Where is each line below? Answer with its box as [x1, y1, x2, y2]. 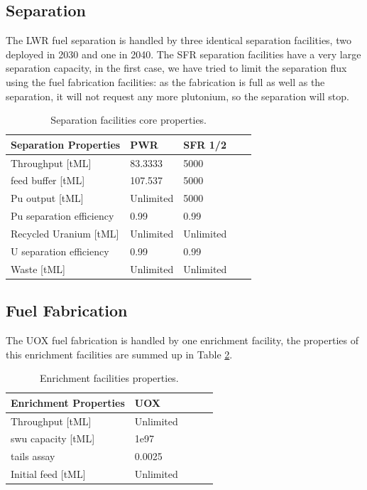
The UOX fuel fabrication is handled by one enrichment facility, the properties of [6, 332, 358, 347]
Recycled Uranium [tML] [11, 225, 119, 240]
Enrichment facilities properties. [40, 371, 179, 385]
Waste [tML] [11, 261, 65, 276]
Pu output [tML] [11, 191, 84, 206]
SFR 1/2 [183, 137, 226, 151]
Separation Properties [11, 137, 121, 151]
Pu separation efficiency [11, 208, 114, 223]
